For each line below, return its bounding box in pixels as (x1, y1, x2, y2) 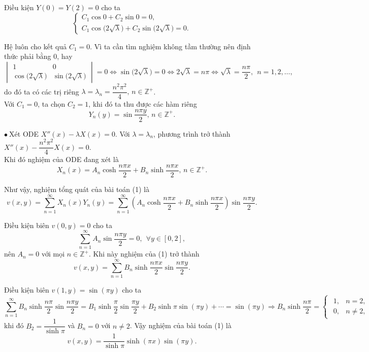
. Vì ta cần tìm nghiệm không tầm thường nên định (90, 41, 251, 51)
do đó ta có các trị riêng (4, 86, 79, 97)
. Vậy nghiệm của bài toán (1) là (130, 320, 231, 331)
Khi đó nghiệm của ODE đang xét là (4, 154, 119, 165)
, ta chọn (38, 98, 65, 109)
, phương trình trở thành (153, 128, 230, 139)
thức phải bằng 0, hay (4, 51, 73, 61)
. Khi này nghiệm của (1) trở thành (88, 248, 199, 259)
